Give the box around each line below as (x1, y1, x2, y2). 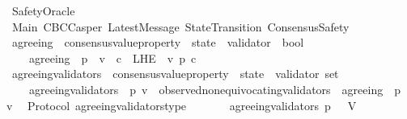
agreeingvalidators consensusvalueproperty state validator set (11, 65, 339, 82)
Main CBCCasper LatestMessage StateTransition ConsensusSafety (11, 18, 350, 35)
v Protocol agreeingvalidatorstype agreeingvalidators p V (6, 96, 357, 113)
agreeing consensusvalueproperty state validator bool (11, 34, 304, 51)
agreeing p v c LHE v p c (28, 49, 197, 66)
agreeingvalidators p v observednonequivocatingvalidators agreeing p (28, 80, 401, 97)
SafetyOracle (11, 2, 75, 18)
